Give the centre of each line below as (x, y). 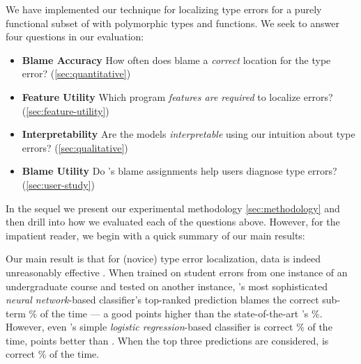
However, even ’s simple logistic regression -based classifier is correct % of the (169, 327)
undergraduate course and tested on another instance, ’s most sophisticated (167, 286)
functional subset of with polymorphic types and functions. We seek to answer (172, 23)
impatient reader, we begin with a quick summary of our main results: (155, 235)
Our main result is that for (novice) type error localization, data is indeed (163, 259)
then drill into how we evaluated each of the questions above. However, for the (173, 222)
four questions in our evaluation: (75, 37)
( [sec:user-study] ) (58, 184)
